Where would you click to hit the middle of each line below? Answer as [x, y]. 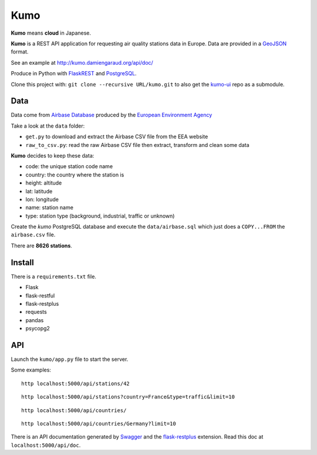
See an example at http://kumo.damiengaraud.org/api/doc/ [82, 62]
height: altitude [44, 183]
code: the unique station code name [69, 166]
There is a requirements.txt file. [54, 276]
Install [23, 262]
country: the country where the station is [75, 175]
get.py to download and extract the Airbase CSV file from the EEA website [117, 137]
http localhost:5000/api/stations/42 [76, 383]
